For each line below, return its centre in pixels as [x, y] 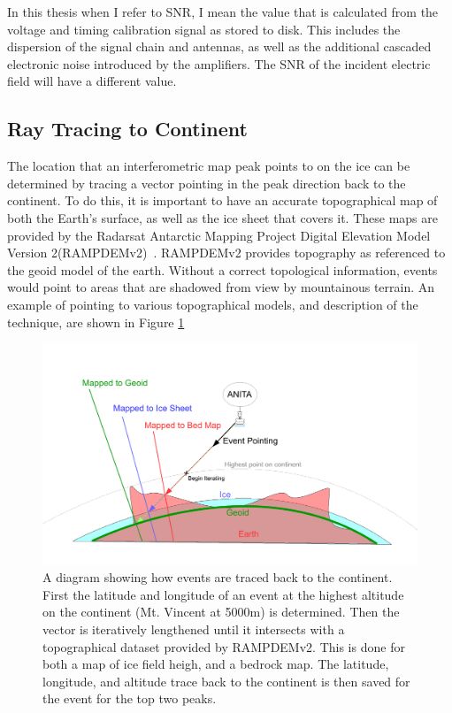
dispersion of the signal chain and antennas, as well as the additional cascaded [219, 46]
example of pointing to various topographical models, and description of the [213, 304]
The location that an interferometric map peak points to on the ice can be [209, 166]
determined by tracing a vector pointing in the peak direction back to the [207, 183]
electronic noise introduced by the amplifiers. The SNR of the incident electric [219, 63]
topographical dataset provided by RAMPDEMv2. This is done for [224, 646]
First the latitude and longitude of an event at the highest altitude [223, 594]
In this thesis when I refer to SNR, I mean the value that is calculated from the [223, 11]
